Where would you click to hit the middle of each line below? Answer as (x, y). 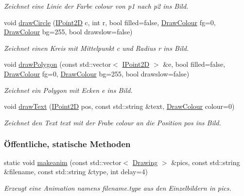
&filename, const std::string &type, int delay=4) (76, 172)
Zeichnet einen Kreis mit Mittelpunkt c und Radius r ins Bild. (96, 48)
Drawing (145, 162)
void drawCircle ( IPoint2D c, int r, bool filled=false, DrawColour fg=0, (110, 22)
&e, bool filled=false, (194, 64)
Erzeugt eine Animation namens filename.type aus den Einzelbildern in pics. (118, 188)
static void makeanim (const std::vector (63, 162)
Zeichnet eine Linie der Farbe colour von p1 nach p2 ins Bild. (96, 6)
